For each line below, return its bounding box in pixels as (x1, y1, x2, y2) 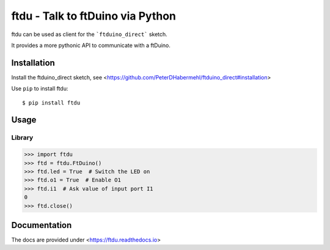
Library (11, 133, 34, 142)
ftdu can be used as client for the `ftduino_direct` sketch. (11, 31, 167, 38)
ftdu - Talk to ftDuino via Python (11, 9, 177, 23)
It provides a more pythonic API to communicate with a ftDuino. (11, 42, 171, 49)
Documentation (11, 220, 72, 230)
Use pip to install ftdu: (11, 85, 68, 92)
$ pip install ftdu (22, 99, 81, 106)
